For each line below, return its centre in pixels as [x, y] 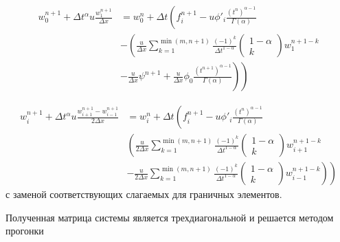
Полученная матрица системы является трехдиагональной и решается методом [170, 217]
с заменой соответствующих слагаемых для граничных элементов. [144, 194]
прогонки [25, 231]
